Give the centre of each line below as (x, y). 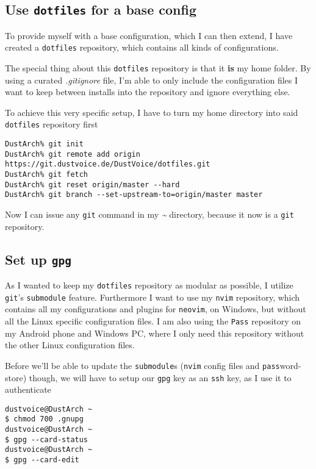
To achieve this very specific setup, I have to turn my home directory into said (152, 112)
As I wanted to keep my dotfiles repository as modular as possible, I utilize (149, 285)
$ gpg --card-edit (42, 460)
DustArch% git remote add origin (73, 154)
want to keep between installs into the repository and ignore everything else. (148, 92)
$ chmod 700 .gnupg (44, 419)
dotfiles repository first (52, 124)
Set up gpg (38, 259)
